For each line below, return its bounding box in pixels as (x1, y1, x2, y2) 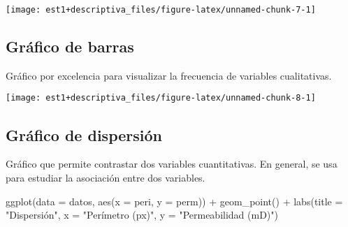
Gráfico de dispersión (6, 124, 162, 145)
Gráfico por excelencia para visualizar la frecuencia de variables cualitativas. (6, 68, 332, 82)
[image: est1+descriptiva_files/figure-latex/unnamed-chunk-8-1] (6, 93, 316, 103)
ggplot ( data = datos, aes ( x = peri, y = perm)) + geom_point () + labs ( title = (6, 193, 343, 208)
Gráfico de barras (6, 36, 134, 57)
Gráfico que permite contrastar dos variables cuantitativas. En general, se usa (6, 156, 338, 171)
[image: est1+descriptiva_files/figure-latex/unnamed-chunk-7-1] (6, 5, 316, 15)
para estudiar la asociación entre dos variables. (6, 170, 205, 184)
